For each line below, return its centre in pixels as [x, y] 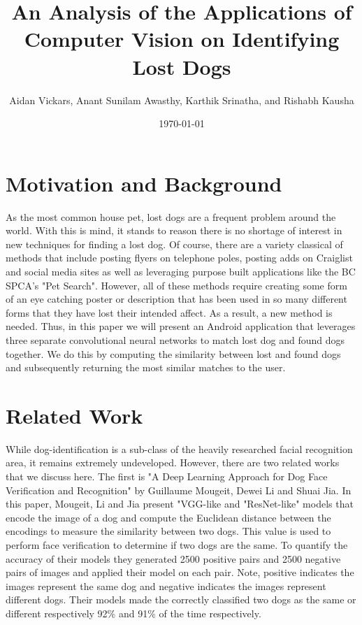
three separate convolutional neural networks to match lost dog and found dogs [175, 339]
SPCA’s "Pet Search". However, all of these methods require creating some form [176, 285]
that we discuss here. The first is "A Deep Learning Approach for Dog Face [167, 476]
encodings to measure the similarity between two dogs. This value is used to [168, 531]
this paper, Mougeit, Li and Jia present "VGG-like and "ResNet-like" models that [180, 504]
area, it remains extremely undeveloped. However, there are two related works [173, 462]
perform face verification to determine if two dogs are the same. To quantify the [177, 545]
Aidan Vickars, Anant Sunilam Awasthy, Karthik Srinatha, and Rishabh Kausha [182, 100]
